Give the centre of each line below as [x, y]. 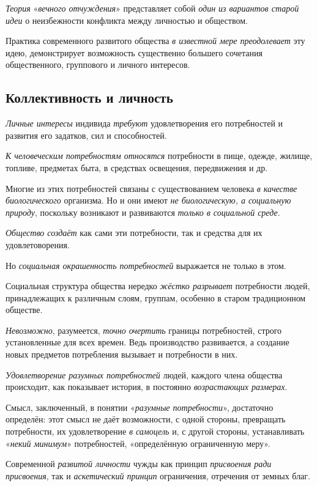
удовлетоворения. [38, 244]
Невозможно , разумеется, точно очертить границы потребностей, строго [144, 330]
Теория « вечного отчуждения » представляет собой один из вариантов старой [152, 8]
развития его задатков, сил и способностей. [86, 135]
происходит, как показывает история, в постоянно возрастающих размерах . [147, 387]
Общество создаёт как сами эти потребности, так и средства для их [134, 233]
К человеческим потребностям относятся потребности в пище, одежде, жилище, [159, 156]
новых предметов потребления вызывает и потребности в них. [122, 354]
